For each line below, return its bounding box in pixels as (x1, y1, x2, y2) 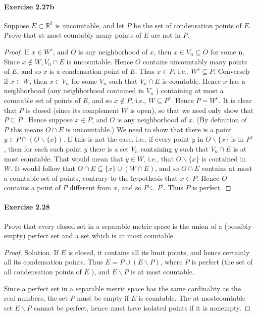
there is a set (90, 143, 129, 154)
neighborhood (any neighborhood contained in (4, 85, 144, 96)
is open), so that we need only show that (130, 105, 254, 115)
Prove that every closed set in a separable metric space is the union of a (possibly (4, 220, 252, 231)
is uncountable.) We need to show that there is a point (66, 124, 232, 134)
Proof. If (4, 46, 29, 56)
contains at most (202, 163, 252, 173)
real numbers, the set (4, 293, 68, 303)
